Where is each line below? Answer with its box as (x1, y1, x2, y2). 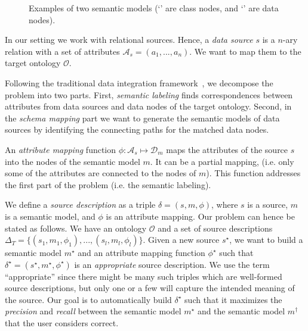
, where (211, 198, 238, 211)
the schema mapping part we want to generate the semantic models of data (5, 111, 280, 124)
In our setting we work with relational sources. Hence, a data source (5, 33, 253, 46)
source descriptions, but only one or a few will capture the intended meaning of (5, 282, 295, 294)
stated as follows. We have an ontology (5, 221, 147, 234)
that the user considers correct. (5, 317, 119, 329)
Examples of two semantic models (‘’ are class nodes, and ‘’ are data (29, 2, 279, 14)
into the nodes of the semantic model (5, 155, 140, 167)
